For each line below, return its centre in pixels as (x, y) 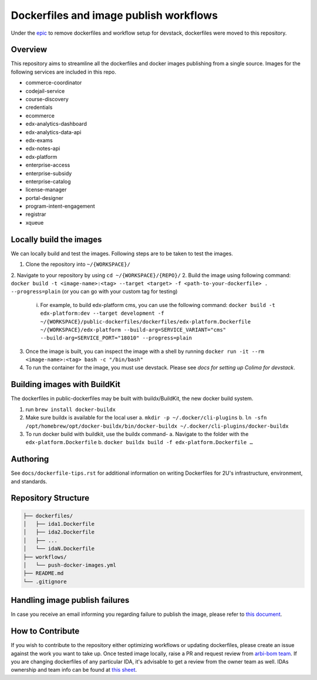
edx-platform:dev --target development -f (102, 314)
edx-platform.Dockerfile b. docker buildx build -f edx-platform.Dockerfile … (139, 442)
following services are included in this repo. (64, 72)
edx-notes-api (43, 149)
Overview (29, 50)
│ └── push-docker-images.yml (70, 565)
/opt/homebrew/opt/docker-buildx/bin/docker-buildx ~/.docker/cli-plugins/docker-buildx (157, 426)
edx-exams (39, 140)
